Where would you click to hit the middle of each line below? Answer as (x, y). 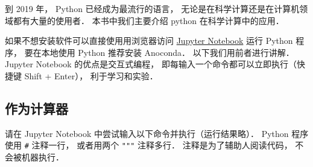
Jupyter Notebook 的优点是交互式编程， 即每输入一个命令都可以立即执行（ (151, 64)
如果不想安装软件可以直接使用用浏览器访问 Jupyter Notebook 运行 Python (149, 41)
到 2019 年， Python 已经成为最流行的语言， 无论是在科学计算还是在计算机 (152, 8)
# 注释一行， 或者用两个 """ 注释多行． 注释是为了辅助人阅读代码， (158, 145)
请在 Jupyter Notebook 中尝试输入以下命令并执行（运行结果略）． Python (147, 133)
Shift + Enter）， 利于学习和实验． (91, 75)
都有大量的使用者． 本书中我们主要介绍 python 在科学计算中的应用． (148, 20)
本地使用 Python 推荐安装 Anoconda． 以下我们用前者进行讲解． (168, 52)
